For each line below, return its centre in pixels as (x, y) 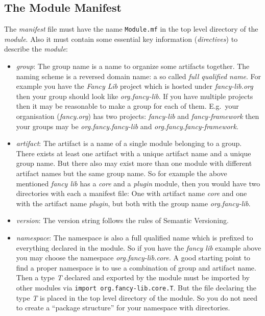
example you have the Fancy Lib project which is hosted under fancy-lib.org (135, 86)
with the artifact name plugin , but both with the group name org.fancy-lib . (133, 203)
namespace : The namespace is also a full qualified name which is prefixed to (135, 237)
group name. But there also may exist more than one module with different (134, 163)
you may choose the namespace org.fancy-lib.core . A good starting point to (133, 258)
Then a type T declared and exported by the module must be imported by (133, 277)
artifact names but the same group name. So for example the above (122, 173)
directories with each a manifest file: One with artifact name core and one (131, 193)
